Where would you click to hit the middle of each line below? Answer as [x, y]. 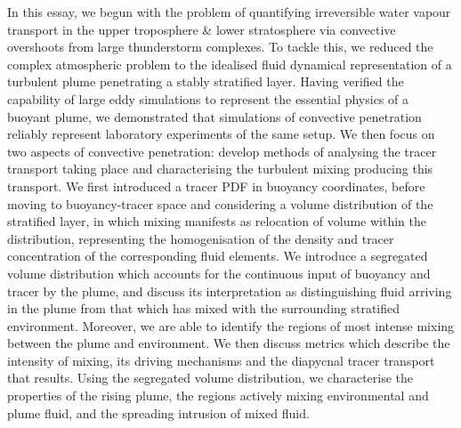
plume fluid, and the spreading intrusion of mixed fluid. [158, 412]
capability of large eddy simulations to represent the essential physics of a [208, 98]
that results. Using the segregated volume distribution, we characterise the [210, 378]
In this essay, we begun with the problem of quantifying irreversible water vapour [229, 12]
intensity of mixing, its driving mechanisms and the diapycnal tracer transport [221, 360]
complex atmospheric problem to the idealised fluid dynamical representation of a [230, 64]
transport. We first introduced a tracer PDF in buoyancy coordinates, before [216, 186]
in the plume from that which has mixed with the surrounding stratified [204, 308]
